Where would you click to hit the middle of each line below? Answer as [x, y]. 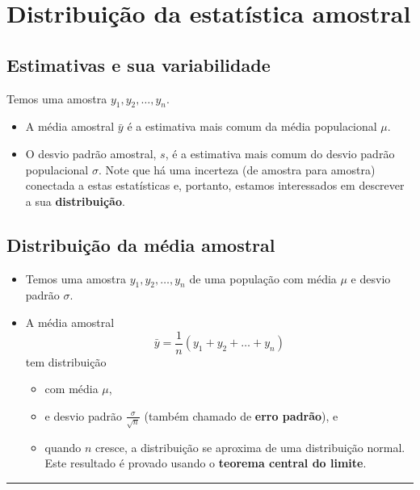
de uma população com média [263, 278]
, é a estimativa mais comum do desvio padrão [280, 153]
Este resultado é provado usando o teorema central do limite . [206, 463]
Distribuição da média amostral [141, 244]
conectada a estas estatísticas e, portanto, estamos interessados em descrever [215, 185]
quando [63, 447]
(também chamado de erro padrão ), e [241, 415]
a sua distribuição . [75, 201]
